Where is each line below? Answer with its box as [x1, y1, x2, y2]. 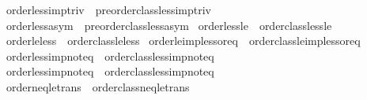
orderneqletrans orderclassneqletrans [6, 78, 190, 94]
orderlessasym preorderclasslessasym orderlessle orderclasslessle [6, 17, 332, 33]
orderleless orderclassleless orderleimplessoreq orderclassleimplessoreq [6, 32, 361, 49]
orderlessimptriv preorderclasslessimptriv [6, 2, 211, 17]
